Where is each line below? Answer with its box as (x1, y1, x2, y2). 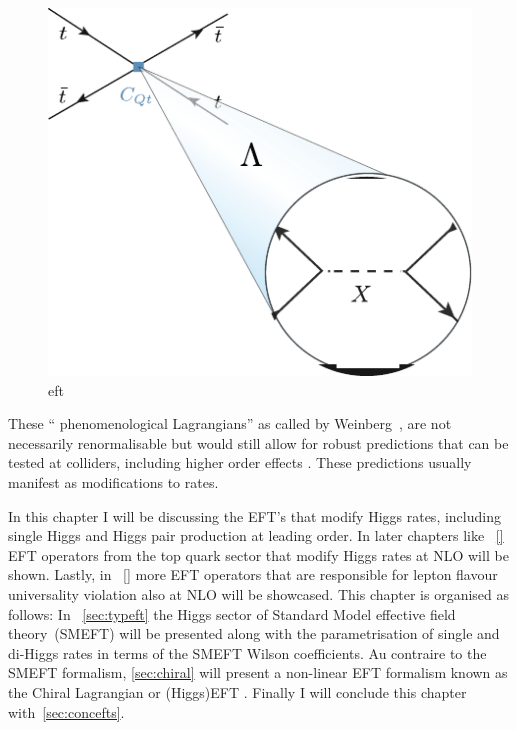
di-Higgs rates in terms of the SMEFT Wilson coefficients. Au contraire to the (8, 642, 487, 663)
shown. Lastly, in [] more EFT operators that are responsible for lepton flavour (8, 564, 498, 585)
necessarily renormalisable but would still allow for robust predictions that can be (8, 432, 509, 453)
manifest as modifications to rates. (8, 472, 219, 493)
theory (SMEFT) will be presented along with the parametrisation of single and (8, 623, 500, 644)
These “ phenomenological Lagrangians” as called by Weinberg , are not (8, 413, 452, 434)
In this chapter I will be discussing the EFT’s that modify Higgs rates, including (8, 505, 501, 526)
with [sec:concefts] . (8, 701, 125, 722)
